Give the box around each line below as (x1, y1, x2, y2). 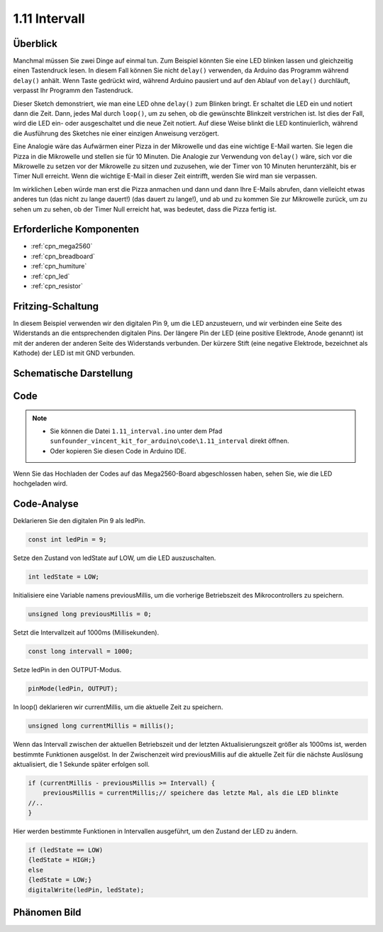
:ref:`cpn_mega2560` (30, 242, 93, 251)
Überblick (13, 38, 58, 50)
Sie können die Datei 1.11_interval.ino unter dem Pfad (50, 427, 223, 435)
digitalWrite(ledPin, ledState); (28, 886, 145, 894)
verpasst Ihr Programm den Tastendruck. (13, 86, 133, 95)
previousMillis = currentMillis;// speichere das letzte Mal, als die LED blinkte (43, 789, 339, 797)
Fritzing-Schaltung (13, 300, 99, 312)
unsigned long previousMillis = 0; (28, 610, 152, 618)
